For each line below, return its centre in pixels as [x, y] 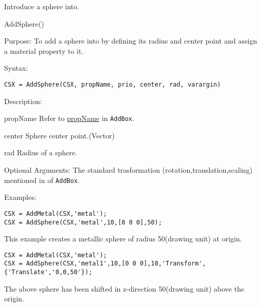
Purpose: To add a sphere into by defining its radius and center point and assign [131, 41]
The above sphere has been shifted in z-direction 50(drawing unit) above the [124, 288]
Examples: [20, 197]
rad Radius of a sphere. [41, 152]
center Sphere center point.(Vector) [59, 135]
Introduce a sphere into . [42, 6]
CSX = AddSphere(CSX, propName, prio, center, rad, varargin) [113, 84]
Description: [23, 101]
